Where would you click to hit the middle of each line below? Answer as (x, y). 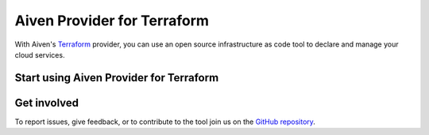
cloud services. (40, 54)
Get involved (47, 103)
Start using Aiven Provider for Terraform (117, 78)
